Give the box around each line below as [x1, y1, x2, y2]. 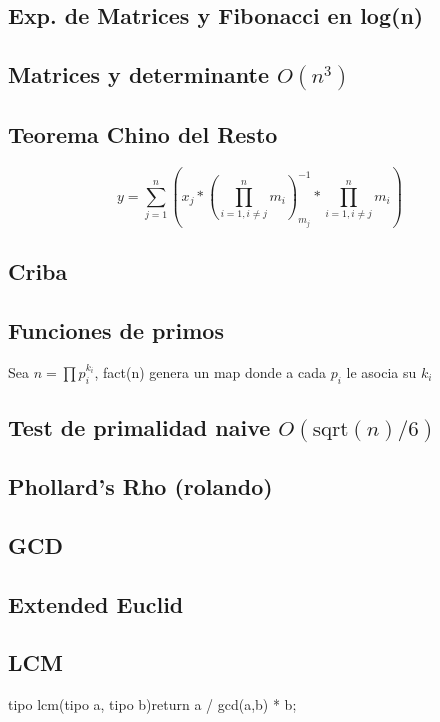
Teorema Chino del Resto [8, 119, 278, 150]
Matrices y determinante [8, 59, 269, 90]
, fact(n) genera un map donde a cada [94, 361, 326, 382]
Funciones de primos [8, 314, 224, 345]
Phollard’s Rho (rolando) [8, 471, 273, 502]
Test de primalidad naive [8, 411, 271, 442]
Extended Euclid [8, 588, 184, 619]
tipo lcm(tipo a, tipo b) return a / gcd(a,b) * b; [8, 694, 297, 715]
